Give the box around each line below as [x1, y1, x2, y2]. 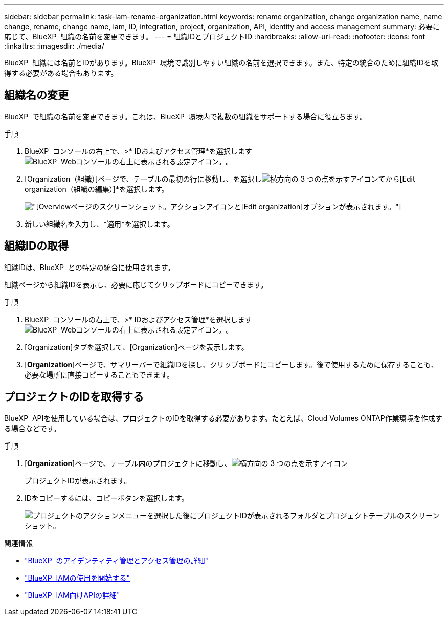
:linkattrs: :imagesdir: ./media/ [4, 41, 104, 50]
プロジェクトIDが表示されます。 [25, 476, 131, 485]
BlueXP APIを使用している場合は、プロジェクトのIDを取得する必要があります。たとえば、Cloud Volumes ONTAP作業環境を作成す [4, 413, 442, 423]
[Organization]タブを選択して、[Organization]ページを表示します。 [25, 342, 249, 351]
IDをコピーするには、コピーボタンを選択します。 [25, 493, 189, 502]
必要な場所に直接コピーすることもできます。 [25, 370, 174, 379]
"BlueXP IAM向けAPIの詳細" [25, 590, 120, 600]
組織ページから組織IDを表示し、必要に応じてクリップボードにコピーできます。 [4, 280, 268, 289]
